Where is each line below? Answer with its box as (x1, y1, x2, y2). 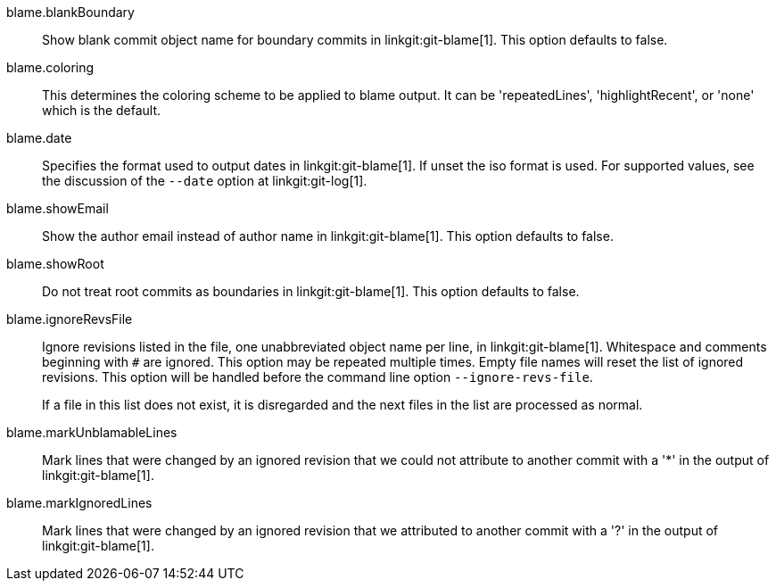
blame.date (6, 130, 72, 145)
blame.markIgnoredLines (6, 495, 153, 510)
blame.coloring (6, 60, 95, 75)
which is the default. (42, 103, 161, 118)
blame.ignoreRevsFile (6, 311, 133, 327)
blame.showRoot (6, 256, 104, 271)
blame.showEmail (6, 201, 109, 216)
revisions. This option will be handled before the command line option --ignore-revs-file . (42, 369, 593, 385)
